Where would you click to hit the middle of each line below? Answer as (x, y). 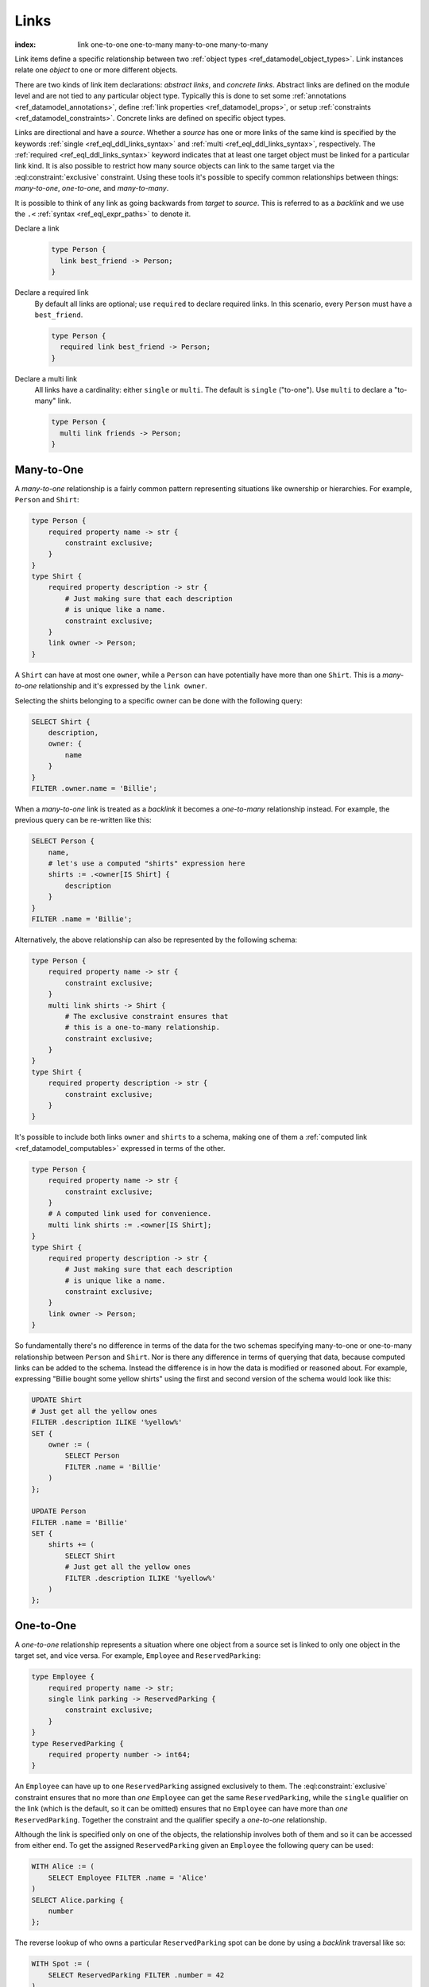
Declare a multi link (46, 378)
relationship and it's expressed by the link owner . (123, 686)
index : (25, 45)
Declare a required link (52, 292)
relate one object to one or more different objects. (96, 70)
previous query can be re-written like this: (83, 820)
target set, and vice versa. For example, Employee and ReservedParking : (138, 1656)
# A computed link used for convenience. (130, 1214)
